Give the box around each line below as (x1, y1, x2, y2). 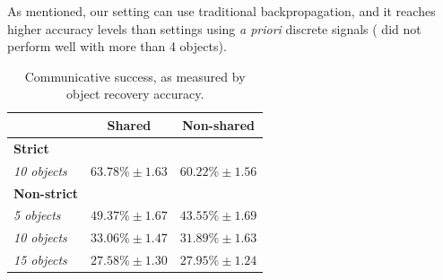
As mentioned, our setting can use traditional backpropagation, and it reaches (7, 2, 436, 20)
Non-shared (181, 115, 256, 134)
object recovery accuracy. (65, 84, 204, 103)
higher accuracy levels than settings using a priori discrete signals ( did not (7, 19, 421, 38)
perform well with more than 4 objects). (7, 37, 227, 56)
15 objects (13, 250, 67, 269)
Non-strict (13, 183, 79, 202)
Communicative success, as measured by (24, 66, 246, 85)
